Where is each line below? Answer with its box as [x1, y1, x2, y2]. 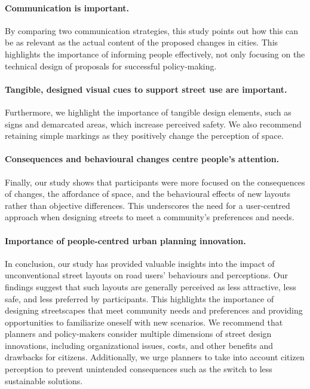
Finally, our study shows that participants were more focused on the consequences [5, 175, 305, 188]
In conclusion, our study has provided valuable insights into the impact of [5, 257, 275, 269]
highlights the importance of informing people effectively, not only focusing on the [5, 47, 305, 60]
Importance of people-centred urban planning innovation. [5, 234, 246, 247]
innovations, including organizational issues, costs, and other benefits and [5, 339, 274, 351]
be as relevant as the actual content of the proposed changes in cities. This [5, 36, 278, 48]
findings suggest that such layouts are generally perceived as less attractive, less [5, 280, 296, 293]
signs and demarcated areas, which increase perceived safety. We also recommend [5, 117, 302, 130]
